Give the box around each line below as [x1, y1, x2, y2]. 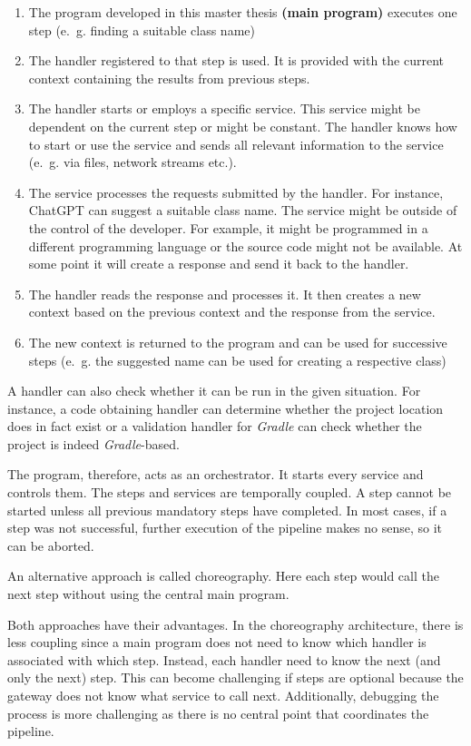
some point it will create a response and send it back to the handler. [28, 254, 409, 273]
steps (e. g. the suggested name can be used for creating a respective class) [28, 350, 446, 369]
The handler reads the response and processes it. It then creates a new [28, 284, 421, 303]
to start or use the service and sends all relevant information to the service [28, 134, 444, 153]
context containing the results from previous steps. [28, 68, 310, 87]
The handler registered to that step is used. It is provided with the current [28, 51, 444, 70]
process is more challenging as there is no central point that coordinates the [7, 703, 429, 722]
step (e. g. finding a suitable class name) [28, 20, 255, 39]
